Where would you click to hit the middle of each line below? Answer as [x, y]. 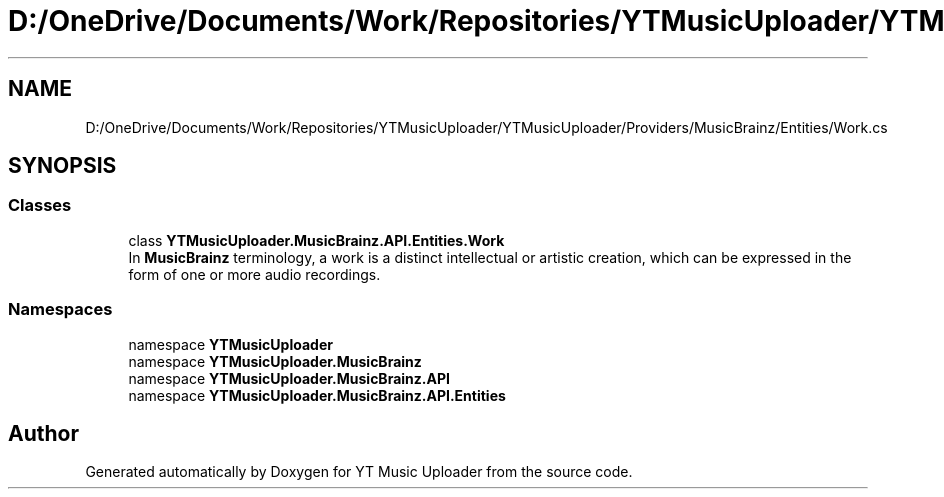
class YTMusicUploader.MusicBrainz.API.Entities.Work [316, 240]
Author [43, 433]
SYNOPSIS [62, 166]
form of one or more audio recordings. [254, 274]
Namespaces [60, 309]
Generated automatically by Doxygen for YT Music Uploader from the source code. [359, 472]
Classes [40, 205]
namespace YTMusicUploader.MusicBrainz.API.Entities [317, 395]
